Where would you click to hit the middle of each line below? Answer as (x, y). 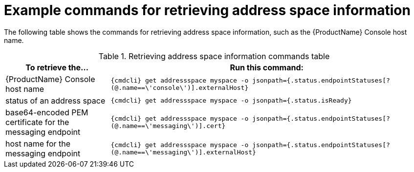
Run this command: (267, 67)
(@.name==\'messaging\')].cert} (168, 126)
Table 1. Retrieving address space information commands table (214, 56)
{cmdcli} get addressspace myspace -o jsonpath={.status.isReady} (231, 101)
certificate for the (37, 122)
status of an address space (55, 100)
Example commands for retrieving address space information (207, 10)
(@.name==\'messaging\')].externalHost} (183, 152)
